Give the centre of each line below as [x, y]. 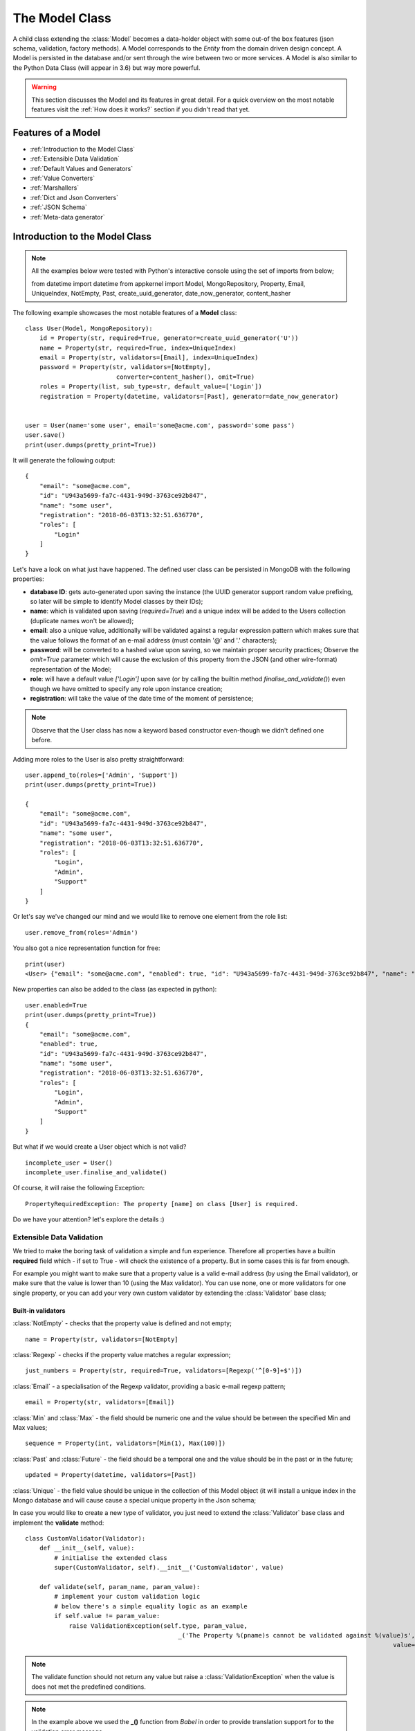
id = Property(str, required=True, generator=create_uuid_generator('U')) [169, 338]
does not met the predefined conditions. [89, 1687]
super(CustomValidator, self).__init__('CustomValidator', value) [169, 1568]
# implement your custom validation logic [127, 1597]
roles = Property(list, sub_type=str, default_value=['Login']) [150, 387]
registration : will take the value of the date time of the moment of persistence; [142, 698]
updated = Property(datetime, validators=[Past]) [111, 1475]
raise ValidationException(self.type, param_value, [158, 1626]
